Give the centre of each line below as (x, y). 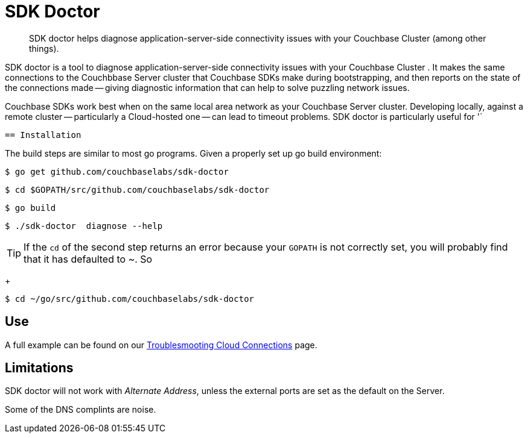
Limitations (39, 368)
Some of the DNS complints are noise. (81, 410)
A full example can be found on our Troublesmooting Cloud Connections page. (161, 345)
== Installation (43, 135)
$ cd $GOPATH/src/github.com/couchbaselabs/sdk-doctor (137, 189)
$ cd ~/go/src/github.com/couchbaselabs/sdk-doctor (130, 299)
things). (44, 48)
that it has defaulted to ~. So (88, 259)
